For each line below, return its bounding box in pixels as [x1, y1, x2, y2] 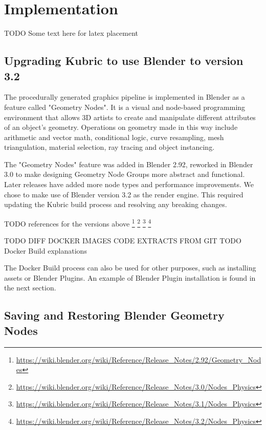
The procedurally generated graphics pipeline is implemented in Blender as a [4, 92, 245, 102]
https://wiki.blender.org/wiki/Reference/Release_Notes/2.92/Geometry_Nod [16, 354, 261, 365]
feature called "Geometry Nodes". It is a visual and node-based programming [4, 101, 246, 112]
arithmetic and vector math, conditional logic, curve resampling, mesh [4, 131, 224, 142]
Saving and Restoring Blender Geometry [4, 307, 225, 323]
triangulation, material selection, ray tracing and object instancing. [4, 142, 215, 152]
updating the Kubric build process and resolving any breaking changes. [4, 199, 227, 210]
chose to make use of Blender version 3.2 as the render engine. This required [4, 189, 243, 199]
